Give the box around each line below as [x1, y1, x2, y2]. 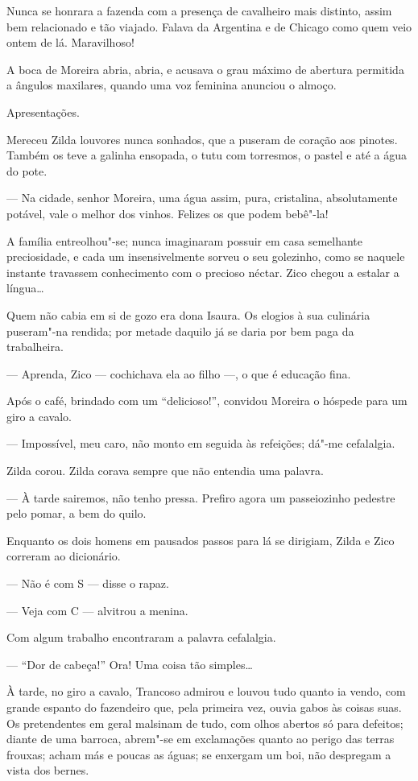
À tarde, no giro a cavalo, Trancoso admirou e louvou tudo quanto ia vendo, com [6, 683, 406, 700]
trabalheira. [6, 338, 64, 355]
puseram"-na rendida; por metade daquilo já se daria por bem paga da [6, 322, 354, 339]
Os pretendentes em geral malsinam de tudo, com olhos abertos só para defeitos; [6, 714, 404, 731]
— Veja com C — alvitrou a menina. [6, 601, 188, 618]
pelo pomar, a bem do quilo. [6, 505, 147, 522]
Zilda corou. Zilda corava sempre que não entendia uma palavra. [6, 462, 324, 479]
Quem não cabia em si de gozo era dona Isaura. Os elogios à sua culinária [6, 306, 370, 323]
